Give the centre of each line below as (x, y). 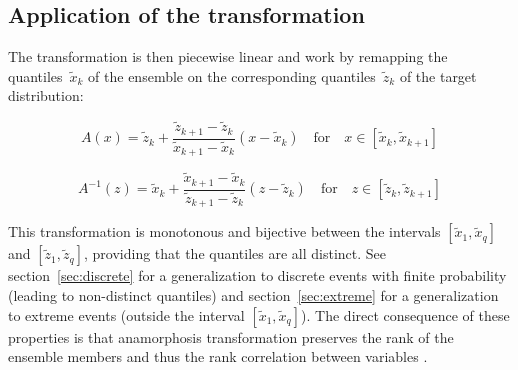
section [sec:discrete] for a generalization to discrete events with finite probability (257, 275)
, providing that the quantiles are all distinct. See (235, 253)
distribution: (46, 95)
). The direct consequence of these (405, 314)
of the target (438, 75)
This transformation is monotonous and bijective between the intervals (224, 231)
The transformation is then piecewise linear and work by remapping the (228, 56)
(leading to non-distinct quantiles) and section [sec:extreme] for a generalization (253, 295)
